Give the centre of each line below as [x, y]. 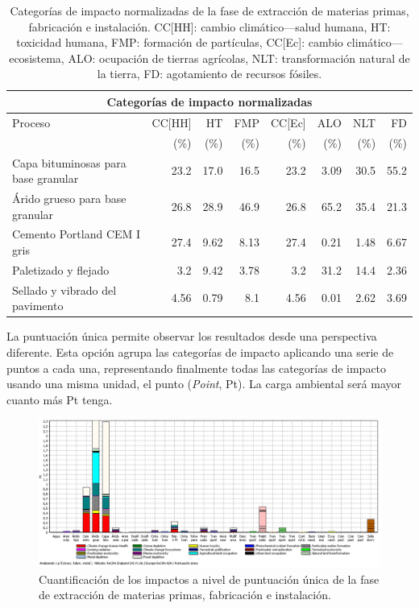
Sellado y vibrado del [64, 290]
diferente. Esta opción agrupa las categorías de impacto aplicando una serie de [200, 352]
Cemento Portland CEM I [77, 234]
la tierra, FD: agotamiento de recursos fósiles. [209, 74]
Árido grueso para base [69, 198]
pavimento [38, 306]
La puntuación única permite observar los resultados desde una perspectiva [192, 336]
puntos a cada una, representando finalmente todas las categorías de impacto [197, 368]
